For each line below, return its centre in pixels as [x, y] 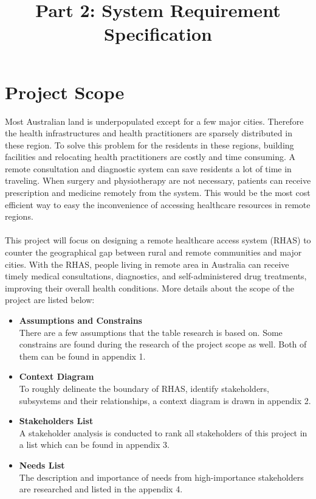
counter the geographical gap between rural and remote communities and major [153, 252]
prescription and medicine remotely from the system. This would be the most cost [158, 193]
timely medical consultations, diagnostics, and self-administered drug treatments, [156, 276]
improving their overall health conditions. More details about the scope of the [150, 288]
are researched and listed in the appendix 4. [101, 489]
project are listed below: [50, 300]
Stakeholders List [56, 421]
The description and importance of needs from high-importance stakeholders [161, 477]
